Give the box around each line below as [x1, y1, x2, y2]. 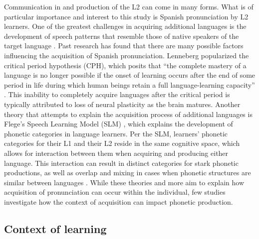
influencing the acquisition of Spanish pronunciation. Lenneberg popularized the [4, 50, 249, 60]
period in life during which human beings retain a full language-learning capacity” [4, 79, 255, 90]
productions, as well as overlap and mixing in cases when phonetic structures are [4, 167, 251, 178]
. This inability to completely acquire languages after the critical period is [4, 89, 230, 100]
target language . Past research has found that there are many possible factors [4, 40, 244, 51]
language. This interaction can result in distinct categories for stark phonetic [4, 157, 239, 168]
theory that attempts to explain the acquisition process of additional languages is [4, 109, 253, 119]
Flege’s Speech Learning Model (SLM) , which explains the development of [4, 119, 233, 129]
